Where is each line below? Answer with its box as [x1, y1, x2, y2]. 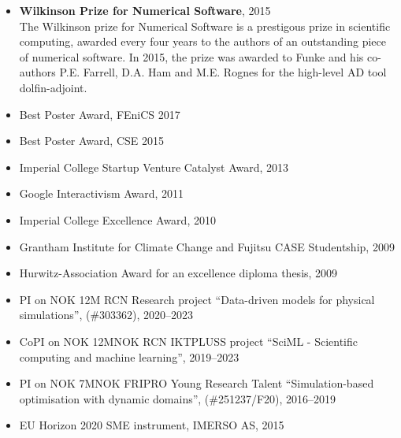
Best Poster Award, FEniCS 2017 [19, 106, 180, 122]
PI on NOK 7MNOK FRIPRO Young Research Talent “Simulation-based [19, 375, 374, 392]
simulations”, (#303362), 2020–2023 [19, 306, 194, 323]
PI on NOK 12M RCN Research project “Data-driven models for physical [19, 291, 375, 307]
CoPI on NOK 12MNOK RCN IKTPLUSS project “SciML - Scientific [19, 332, 358, 349]
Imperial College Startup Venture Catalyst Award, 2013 [19, 158, 289, 175]
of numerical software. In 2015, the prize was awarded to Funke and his [19, 48, 364, 65]
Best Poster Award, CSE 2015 [19, 132, 164, 149]
